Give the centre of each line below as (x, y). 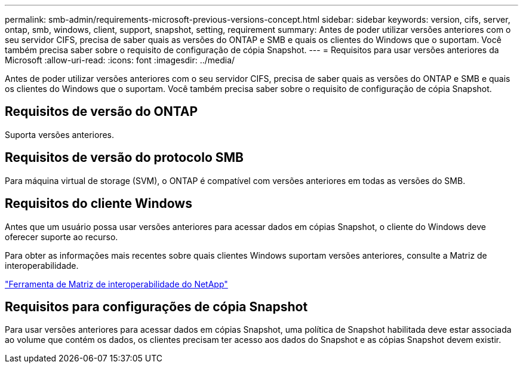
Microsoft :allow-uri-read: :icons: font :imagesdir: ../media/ (120, 60)
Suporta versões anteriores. (60, 134)
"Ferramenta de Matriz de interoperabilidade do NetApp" (116, 284)
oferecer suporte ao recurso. (61, 237)
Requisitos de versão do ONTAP (101, 112)
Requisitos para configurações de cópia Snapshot (156, 306)
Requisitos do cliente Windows (99, 204)
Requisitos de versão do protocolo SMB (124, 158)
